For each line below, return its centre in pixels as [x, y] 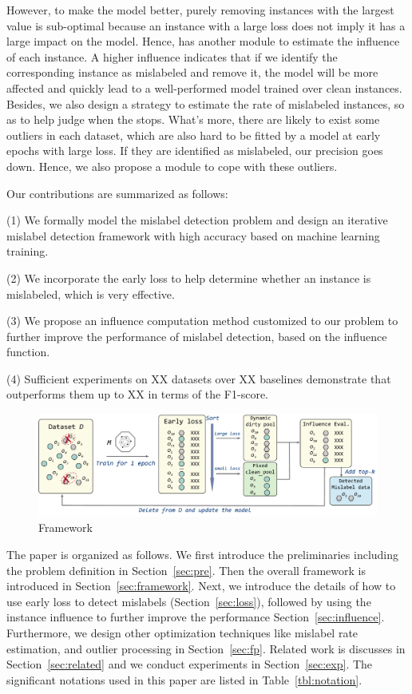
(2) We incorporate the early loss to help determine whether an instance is [189, 278]
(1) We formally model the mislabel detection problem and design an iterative [197, 220]
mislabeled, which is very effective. [91, 293]
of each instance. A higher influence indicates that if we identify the [172, 56]
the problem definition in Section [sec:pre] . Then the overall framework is [186, 570]
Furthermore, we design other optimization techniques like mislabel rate [182, 632]
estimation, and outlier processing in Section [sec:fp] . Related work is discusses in [206, 648]
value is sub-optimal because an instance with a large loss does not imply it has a [206, 25]
